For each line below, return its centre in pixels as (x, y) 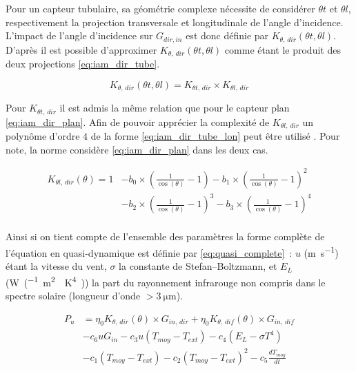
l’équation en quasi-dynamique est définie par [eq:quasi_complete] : (149, 252)
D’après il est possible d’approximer (81, 49)
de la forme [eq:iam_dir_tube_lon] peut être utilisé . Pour (215, 136)
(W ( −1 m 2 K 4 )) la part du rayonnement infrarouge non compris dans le (166, 281)
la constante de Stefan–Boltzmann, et (198, 266)
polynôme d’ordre (43, 136)
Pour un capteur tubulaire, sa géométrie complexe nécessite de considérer (160, 8)
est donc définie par (227, 35)
